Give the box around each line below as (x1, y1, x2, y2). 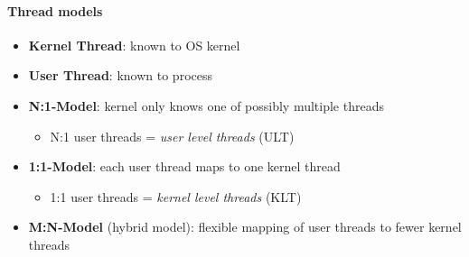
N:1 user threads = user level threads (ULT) (50, 126, 295, 145)
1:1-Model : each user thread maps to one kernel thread (28, 157, 341, 176)
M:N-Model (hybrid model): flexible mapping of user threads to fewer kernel (28, 217, 462, 236)
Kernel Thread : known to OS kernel (28, 35, 240, 54)
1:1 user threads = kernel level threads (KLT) (50, 187, 302, 206)
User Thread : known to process (28, 66, 212, 85)
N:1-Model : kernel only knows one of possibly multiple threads (28, 96, 384, 115)
